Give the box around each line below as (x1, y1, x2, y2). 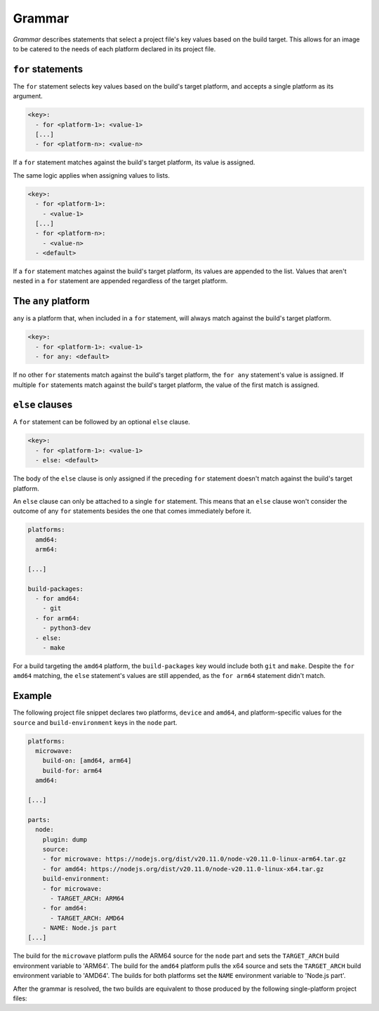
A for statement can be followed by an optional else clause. (13, 418, 191, 426)
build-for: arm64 (42, 767, 102, 774)
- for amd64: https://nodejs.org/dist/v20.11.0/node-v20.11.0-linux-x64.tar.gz (42, 865, 324, 873)
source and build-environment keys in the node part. (13, 718, 178, 726)
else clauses (13, 399, 73, 411)
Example (13, 690, 52, 702)
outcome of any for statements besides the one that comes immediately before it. (13, 507, 252, 516)
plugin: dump (42, 835, 88, 843)
